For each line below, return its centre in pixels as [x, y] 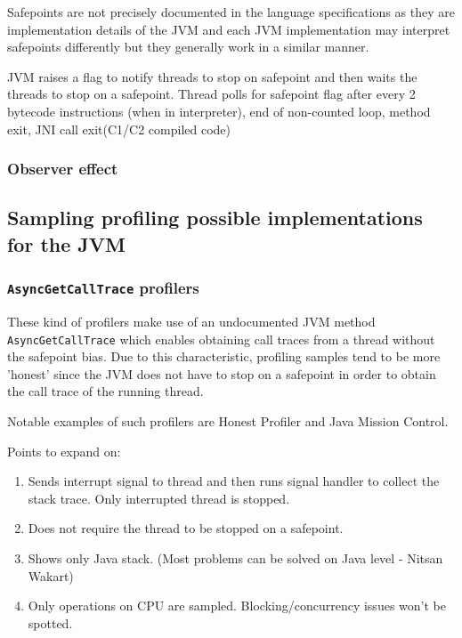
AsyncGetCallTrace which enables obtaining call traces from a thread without [221, 339]
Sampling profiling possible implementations [215, 218]
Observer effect [63, 169]
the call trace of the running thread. [105, 391]
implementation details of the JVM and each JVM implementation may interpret [229, 29]
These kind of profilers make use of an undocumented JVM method [191, 321]
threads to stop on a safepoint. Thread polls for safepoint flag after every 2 [211, 94]
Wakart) [51, 575]
